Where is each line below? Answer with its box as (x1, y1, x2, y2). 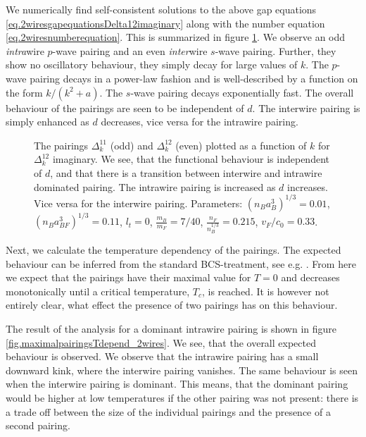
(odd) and (110, 137, 153, 152)
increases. (287, 179, 328, 194)
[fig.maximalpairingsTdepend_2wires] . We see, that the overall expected (6, 335, 316, 350)
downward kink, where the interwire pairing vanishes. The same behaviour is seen (6, 362, 358, 377)
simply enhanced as (6, 114, 89, 129)
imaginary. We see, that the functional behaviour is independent (52, 152, 329, 166)
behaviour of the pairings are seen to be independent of (6, 100, 244, 115)
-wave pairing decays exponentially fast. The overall (130, 85, 354, 99)
